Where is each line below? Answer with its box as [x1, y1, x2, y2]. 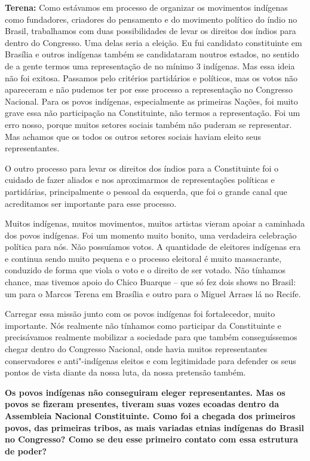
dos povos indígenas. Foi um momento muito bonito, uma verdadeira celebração [5, 228, 297, 241]
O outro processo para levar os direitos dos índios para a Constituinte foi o [5, 161, 279, 174]
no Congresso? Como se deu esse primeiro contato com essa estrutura [5, 433, 299, 445]
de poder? [5, 444, 47, 457]
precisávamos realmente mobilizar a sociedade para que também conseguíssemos [5, 331, 297, 343]
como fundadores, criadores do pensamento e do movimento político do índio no [5, 13, 297, 25]
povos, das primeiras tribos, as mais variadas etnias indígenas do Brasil [5, 421, 304, 433]
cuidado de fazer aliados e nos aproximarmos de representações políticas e [5, 173, 275, 186]
